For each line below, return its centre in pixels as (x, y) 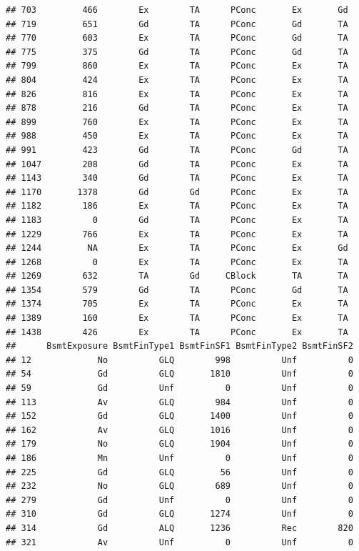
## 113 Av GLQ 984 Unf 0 (179, 402)
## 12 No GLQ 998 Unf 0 (179, 360)
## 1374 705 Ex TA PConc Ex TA (177, 304)
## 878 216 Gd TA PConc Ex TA (177, 108)
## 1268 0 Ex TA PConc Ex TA (177, 262)
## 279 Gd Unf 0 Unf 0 (179, 500)
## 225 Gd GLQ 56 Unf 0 (179, 472)
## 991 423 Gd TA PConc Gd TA (177, 150)
